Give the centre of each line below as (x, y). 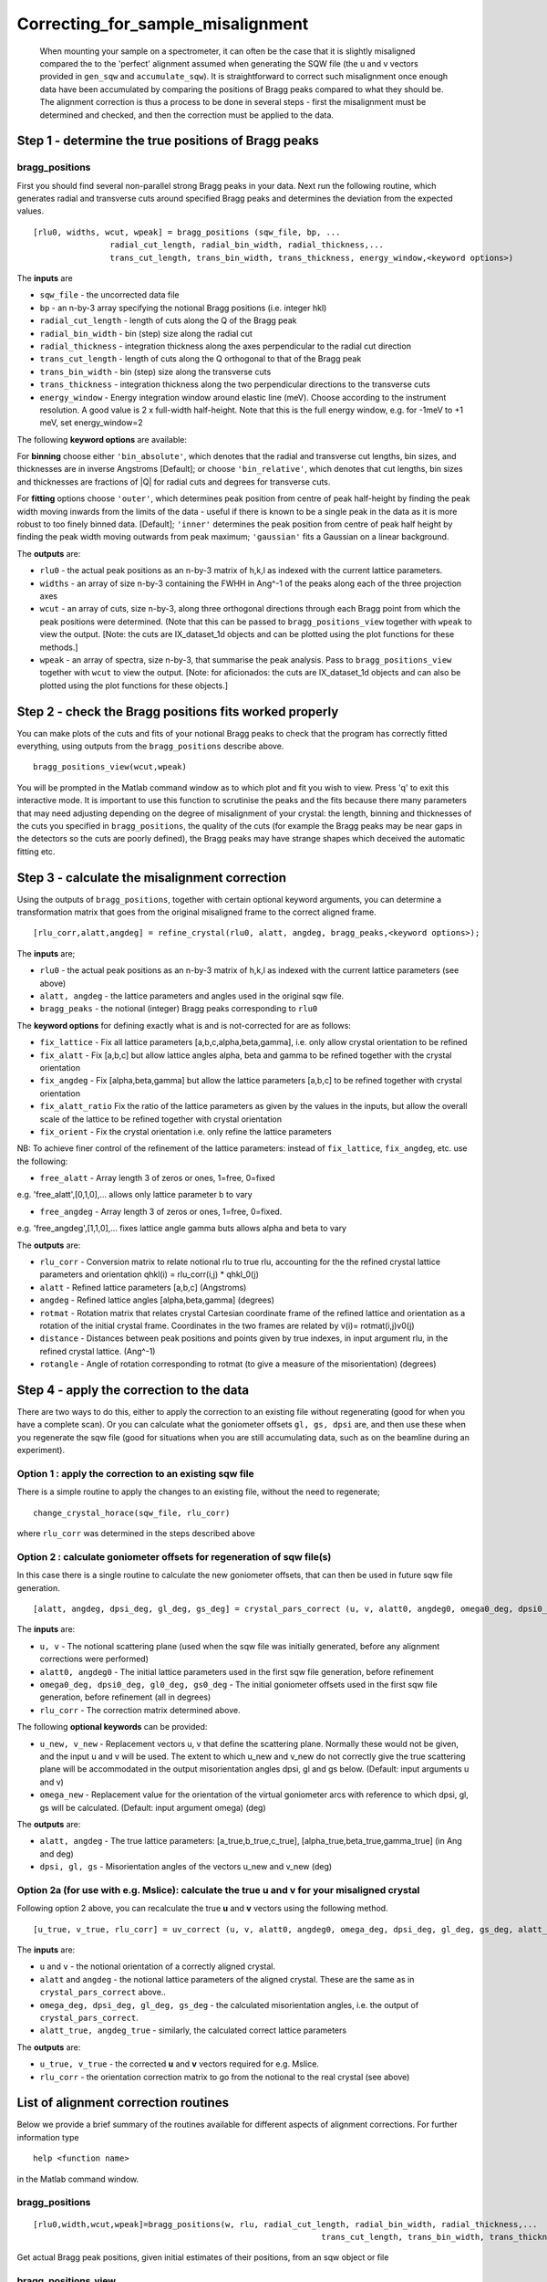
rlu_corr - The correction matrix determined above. (140, 1710)
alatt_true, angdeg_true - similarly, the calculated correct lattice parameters (193, 2030)
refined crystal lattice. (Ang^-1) (98, 1351)
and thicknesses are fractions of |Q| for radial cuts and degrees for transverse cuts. (174, 482)
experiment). (41, 1450)
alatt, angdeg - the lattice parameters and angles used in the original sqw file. (192, 996)
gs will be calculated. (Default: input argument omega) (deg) (153, 1807)
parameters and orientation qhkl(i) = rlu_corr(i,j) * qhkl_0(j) (149, 1274)
